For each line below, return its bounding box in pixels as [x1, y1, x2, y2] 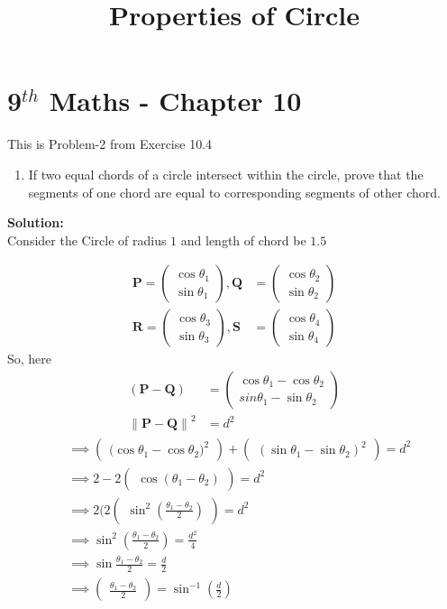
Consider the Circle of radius [7, 230, 167, 249]
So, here [7, 349, 52, 368]
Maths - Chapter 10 [49, 82, 302, 119]
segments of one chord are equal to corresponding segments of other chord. [28, 182, 441, 201]
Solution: [7, 213, 64, 232]
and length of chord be [180, 230, 306, 249]
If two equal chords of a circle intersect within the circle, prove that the [28, 164, 424, 183]
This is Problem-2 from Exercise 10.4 [7, 134, 213, 153]
